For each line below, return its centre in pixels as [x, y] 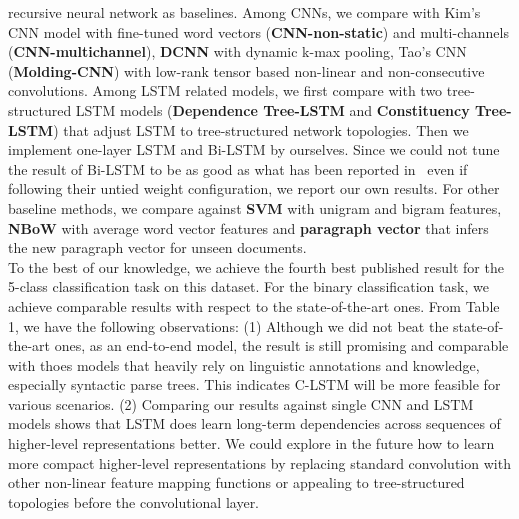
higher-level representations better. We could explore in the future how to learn [251, 443]
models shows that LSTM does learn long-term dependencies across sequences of [254, 423]
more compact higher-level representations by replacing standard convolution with [259, 462]
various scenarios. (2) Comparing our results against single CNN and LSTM [241, 403]
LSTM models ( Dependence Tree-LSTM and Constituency [272, 109]
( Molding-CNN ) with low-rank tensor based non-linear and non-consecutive [246, 70]
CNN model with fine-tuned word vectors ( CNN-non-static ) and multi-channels [258, 31]
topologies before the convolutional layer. [134, 501]
